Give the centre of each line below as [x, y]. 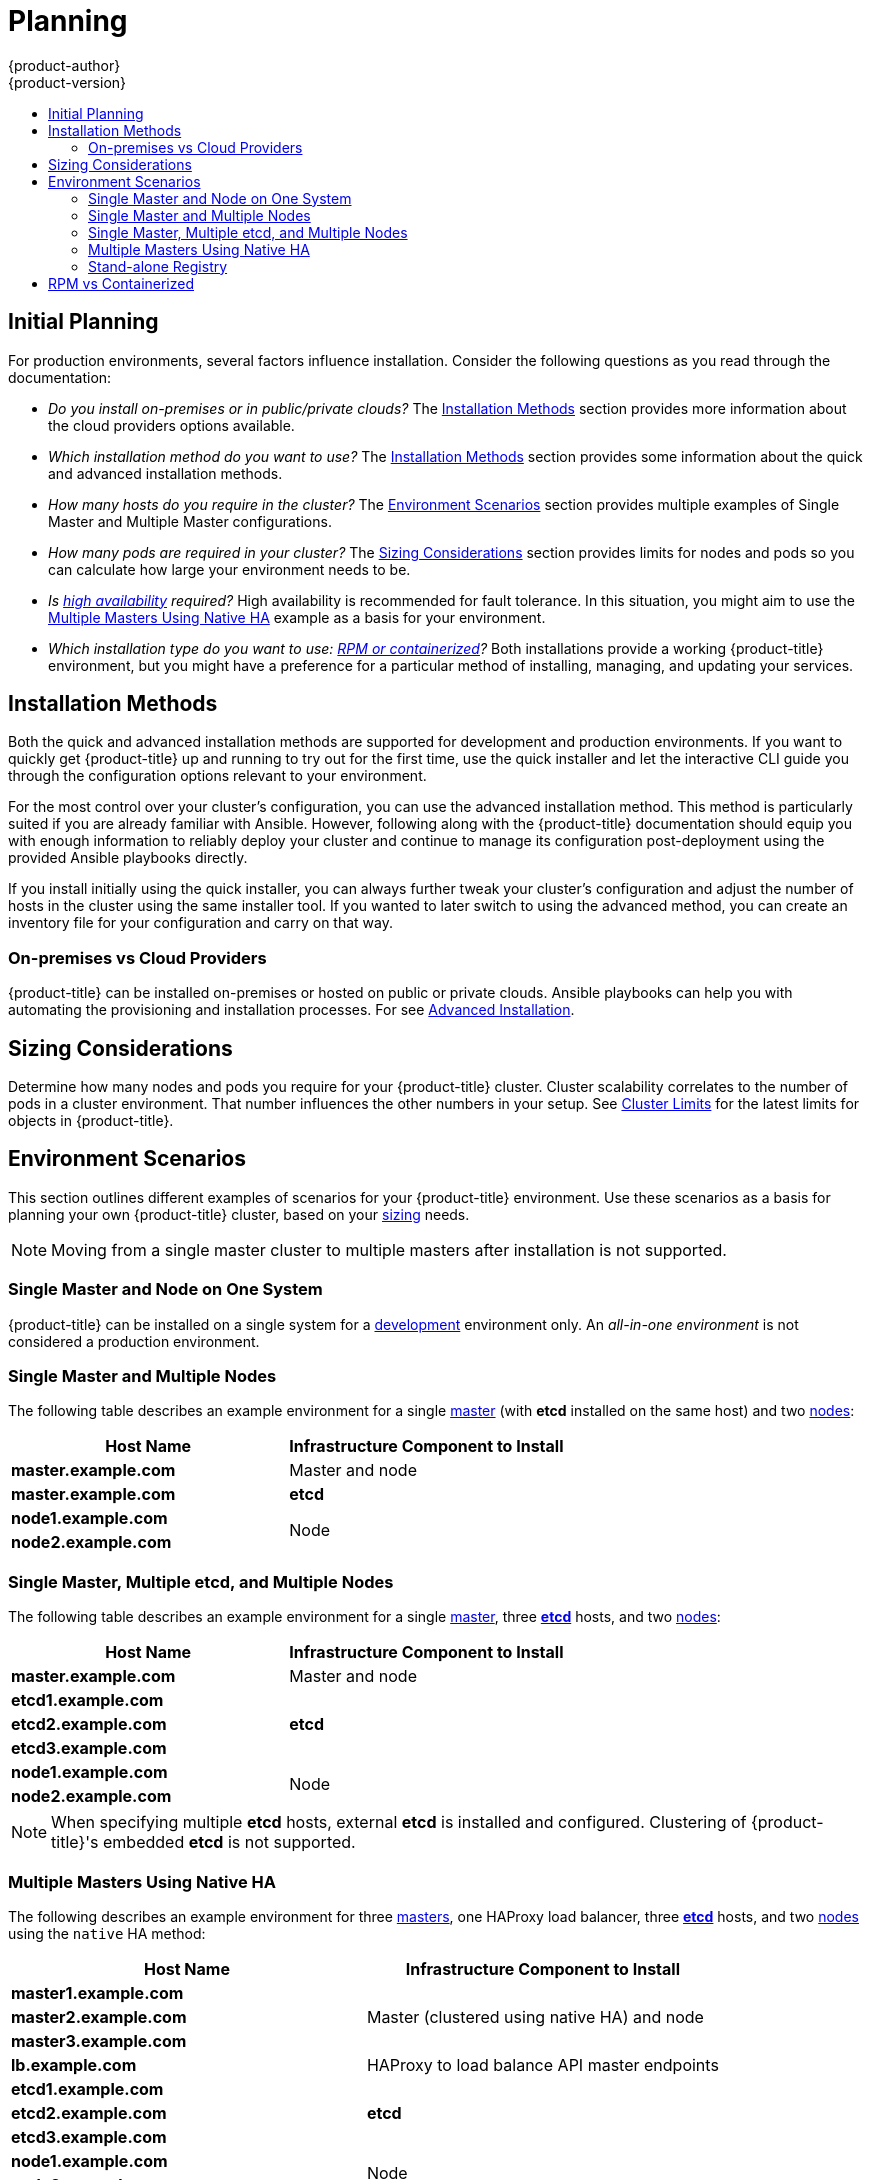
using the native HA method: [107, 1933]
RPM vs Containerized [121, 283]
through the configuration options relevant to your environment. [217, 776]
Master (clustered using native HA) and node [535, 2016]
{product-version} [67, 82]
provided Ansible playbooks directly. [128, 858]
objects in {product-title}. [91, 1121]
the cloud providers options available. [171, 425]
